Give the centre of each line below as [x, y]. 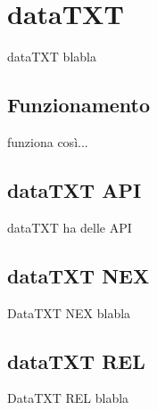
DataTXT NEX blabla [69, 312]
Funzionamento [79, 105]
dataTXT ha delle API [70, 227]
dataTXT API [74, 189]
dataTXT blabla [52, 57]
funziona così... [48, 141]
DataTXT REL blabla [68, 398]
